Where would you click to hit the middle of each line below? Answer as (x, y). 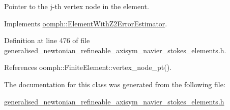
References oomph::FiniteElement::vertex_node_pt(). (88, 67)
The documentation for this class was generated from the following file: (115, 84)
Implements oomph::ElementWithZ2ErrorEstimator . (86, 23)
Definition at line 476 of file (47, 40)
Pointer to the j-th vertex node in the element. (77, 6)
